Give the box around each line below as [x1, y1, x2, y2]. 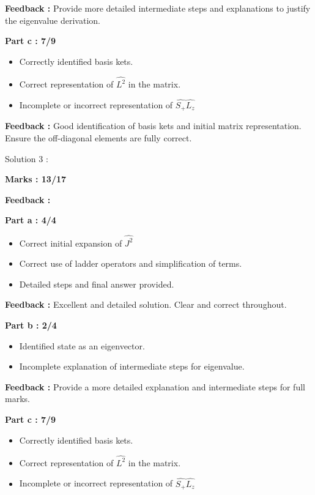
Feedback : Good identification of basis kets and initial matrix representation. [5, 119, 302, 132]
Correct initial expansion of [19, 236, 122, 249]
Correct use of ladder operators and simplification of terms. [19, 257, 242, 270]
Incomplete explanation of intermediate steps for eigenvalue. [19, 360, 245, 373]
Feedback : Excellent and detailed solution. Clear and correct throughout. [5, 298, 287, 311]
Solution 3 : [5, 152, 48, 165]
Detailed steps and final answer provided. [19, 277, 174, 290]
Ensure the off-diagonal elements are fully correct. [5, 131, 192, 144]
